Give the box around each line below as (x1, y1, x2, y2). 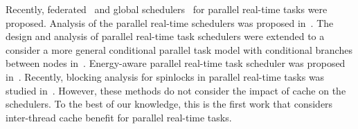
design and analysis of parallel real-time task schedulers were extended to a (6, 29, 325, 43)
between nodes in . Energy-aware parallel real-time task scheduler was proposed (6, 56, 346, 70)
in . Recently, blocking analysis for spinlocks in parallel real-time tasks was (6, 69, 325, 83)
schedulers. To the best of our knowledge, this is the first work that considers (6, 97, 333, 111)
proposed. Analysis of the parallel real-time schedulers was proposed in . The (6, 15, 334, 30)
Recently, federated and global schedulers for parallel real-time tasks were (6, 2, 328, 16)
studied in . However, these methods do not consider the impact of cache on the (6, 83, 346, 97)
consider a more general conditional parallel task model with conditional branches (6, 42, 352, 57)
